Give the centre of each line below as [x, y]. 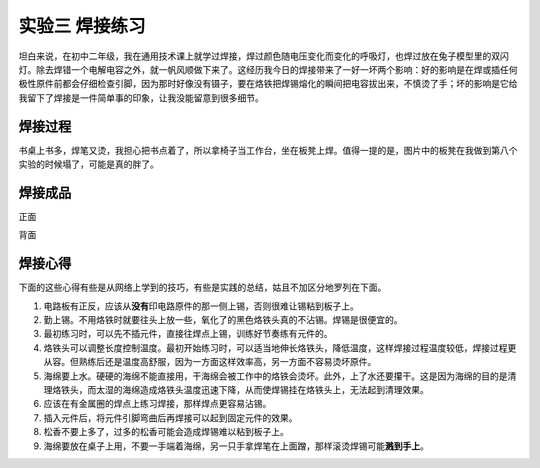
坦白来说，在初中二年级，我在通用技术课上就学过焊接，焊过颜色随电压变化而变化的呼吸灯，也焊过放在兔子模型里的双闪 [263, 56]
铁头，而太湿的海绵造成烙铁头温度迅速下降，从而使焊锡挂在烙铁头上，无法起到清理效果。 [244, 389]
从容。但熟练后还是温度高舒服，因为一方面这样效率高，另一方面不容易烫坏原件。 [210, 362]
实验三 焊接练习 [82, 26]
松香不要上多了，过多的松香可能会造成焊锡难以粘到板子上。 [166, 432]
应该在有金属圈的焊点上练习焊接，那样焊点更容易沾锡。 [157, 404]
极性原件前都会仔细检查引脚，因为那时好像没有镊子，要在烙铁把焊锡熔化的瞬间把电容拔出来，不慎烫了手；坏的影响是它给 [268, 84]
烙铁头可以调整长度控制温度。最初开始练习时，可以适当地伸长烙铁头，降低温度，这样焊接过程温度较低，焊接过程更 [280, 347]
